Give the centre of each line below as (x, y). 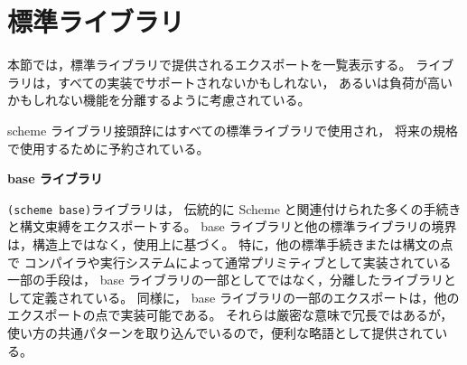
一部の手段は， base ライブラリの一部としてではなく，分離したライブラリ (225, 280)
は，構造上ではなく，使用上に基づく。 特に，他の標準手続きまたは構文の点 (230, 243)
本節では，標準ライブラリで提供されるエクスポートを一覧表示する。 (210, 65)
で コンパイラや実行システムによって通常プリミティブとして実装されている (229, 262)
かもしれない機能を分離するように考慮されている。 (159, 100)
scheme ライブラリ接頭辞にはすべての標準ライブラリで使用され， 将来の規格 (233, 130)
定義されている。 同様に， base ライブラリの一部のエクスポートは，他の (246, 297)
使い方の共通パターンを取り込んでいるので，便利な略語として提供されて (221, 332)
